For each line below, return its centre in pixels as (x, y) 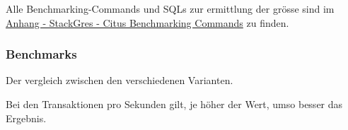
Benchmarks (41, 54)
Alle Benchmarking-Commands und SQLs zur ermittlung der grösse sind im (170, 8)
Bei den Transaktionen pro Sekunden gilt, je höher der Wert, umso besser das (174, 104)
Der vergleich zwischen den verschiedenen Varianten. (120, 80)
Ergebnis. (26, 118)
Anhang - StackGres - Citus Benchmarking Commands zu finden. (147, 22)
